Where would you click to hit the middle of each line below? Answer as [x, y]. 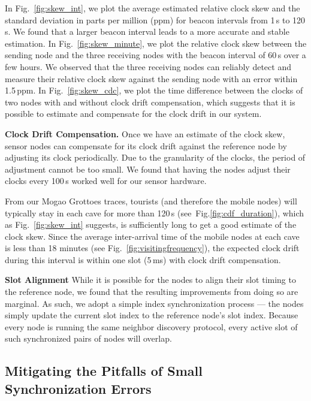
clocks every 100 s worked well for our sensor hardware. [106, 181]
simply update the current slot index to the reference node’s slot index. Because [152, 315]
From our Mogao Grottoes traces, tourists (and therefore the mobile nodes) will [151, 200]
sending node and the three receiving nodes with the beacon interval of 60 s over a [155, 55]
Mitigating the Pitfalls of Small [104, 371]
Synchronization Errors [78, 388]
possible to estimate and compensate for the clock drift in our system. [133, 114]
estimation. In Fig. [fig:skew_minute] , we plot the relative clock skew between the [156, 43]
